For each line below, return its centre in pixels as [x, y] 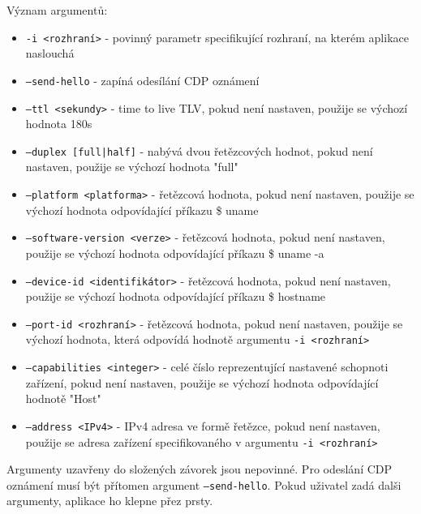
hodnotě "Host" [63, 398]
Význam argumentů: [57, 10]
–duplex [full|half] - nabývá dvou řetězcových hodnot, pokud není [199, 150]
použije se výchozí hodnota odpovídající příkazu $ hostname [176, 296]
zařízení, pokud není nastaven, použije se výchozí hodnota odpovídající [202, 382]
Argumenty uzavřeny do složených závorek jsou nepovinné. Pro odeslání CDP [200, 469]
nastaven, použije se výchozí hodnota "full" [132, 167]
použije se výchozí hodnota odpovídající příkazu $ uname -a [175, 253]
